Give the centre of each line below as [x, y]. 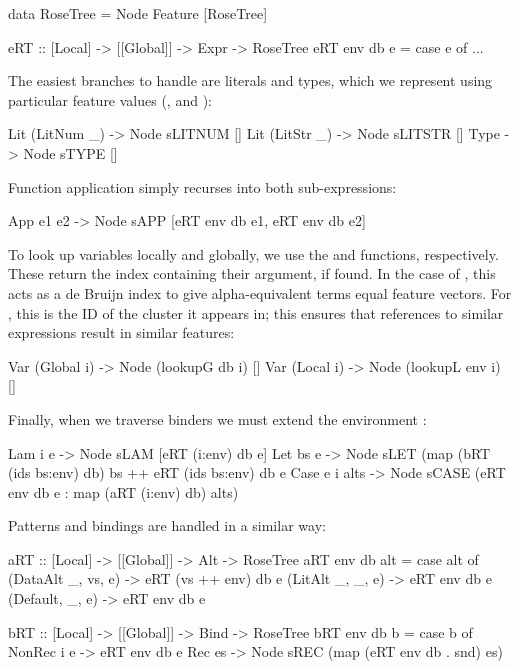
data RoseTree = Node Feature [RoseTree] [138, 13]
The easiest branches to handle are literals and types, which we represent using [250, 80]
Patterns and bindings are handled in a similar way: [167, 525]
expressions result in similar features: [121, 332]
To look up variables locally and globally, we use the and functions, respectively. [253, 253]
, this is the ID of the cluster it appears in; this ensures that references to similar [256, 312]
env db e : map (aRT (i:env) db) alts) [123, 491]
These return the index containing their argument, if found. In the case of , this [252, 273]
